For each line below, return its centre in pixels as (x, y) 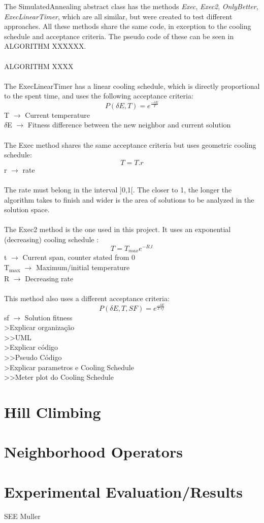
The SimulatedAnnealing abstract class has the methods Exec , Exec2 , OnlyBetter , (131, 6)
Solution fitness (48, 317)
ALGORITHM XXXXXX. (45, 46)
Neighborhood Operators (93, 452)
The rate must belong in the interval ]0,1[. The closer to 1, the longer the (118, 190)
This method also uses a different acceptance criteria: (87, 298)
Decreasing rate (49, 278)
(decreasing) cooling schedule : (52, 239)
